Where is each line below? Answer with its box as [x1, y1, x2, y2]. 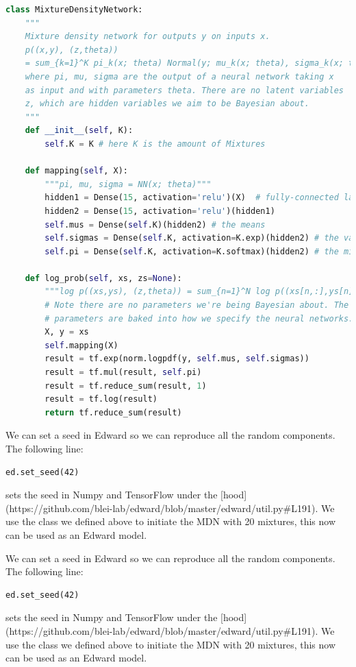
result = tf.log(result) [44, 394, 157, 404]
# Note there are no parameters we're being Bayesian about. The [44, 300, 349, 311]
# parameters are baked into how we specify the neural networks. [44, 313, 354, 324]
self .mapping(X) [44, 340, 118, 350]
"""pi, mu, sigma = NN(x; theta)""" [44, 179, 212, 189]
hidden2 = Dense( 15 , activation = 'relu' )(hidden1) [44, 206, 275, 216]
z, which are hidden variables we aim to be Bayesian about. [25, 99, 309, 109]
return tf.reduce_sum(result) [44, 407, 182, 417]
